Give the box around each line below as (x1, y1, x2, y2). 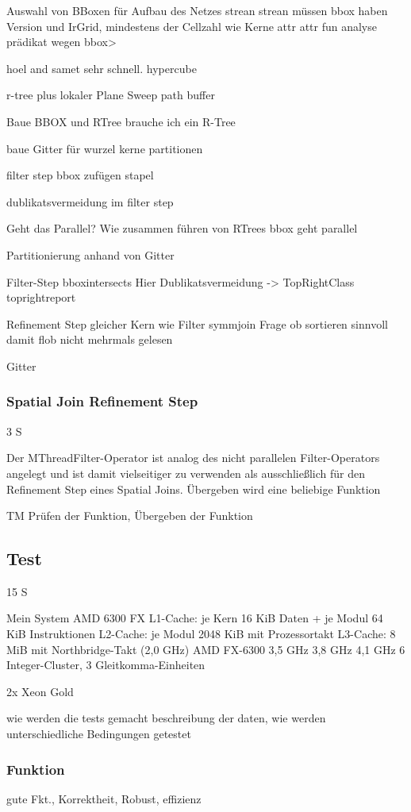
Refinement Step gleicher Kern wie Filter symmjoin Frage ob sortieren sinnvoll (6, 315, 388, 332)
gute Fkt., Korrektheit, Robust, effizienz (6, 790, 202, 806)
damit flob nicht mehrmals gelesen (6, 331, 173, 348)
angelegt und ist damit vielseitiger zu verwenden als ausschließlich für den (6, 464, 365, 481)
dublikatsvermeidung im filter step (6, 193, 174, 210)
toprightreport (6, 289, 76, 306)
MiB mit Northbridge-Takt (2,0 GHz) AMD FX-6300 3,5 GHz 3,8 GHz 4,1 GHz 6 (6, 641, 405, 657)
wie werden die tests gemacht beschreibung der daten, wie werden (6, 710, 326, 726)
